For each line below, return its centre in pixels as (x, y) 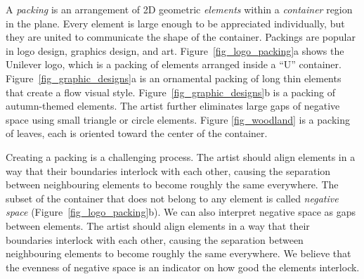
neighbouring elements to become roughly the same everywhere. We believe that (178, 253)
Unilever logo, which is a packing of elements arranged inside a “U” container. (174, 64)
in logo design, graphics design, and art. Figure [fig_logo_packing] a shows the (175, 50)
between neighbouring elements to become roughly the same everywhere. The (172, 184)
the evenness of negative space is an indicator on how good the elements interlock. (183, 267)
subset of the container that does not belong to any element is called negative (172, 198)
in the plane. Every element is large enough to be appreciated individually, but (175, 23)
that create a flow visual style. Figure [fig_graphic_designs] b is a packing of (170, 92)
